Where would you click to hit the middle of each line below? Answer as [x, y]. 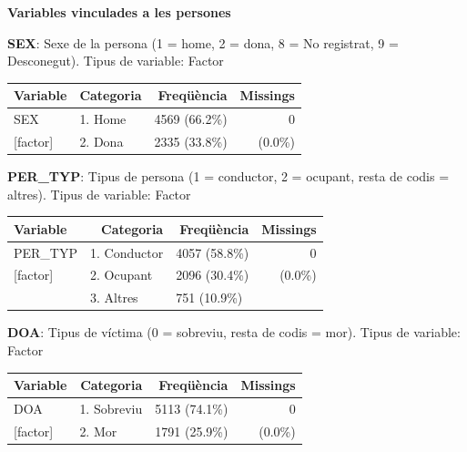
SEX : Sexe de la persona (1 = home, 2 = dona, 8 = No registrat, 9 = [203, 42]
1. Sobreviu [111, 408]
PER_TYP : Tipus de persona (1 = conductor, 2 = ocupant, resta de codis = [228, 176]
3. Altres [114, 298]
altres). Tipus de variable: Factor [99, 194]
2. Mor [98, 431]
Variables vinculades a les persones [119, 12]
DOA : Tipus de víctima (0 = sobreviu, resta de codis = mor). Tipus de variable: [234, 332]
